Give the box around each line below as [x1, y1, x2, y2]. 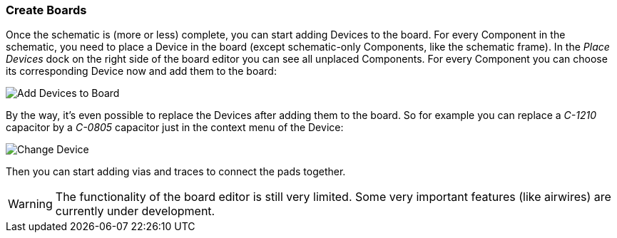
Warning [8, 197, 53, 212]
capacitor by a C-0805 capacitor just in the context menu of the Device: [6, 121, 344, 134]
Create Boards [6, 3, 87, 17]
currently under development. [55, 204, 215, 219]
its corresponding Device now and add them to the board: [6, 65, 277, 78]
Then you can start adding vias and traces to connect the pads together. [6, 165, 346, 178]
